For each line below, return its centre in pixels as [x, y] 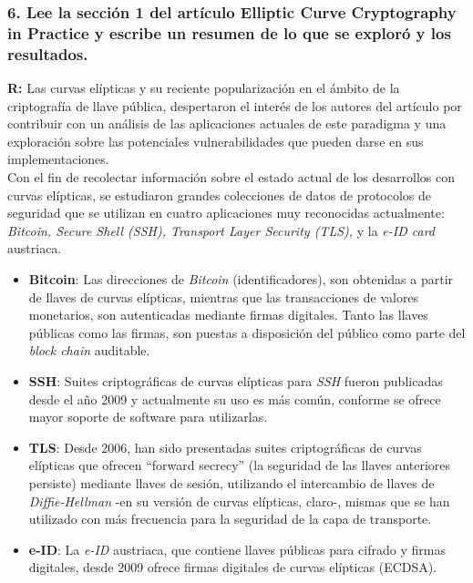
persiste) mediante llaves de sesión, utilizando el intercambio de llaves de [231, 482]
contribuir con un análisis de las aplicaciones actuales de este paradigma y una [227, 123]
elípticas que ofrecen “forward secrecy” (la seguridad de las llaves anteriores [240, 465]
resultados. [48, 53]
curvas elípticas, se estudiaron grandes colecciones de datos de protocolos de [220, 194]
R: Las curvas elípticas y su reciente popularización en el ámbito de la [204, 88]
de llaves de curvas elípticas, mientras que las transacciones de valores [224, 297]
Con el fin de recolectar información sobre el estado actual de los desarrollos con [231, 177]
